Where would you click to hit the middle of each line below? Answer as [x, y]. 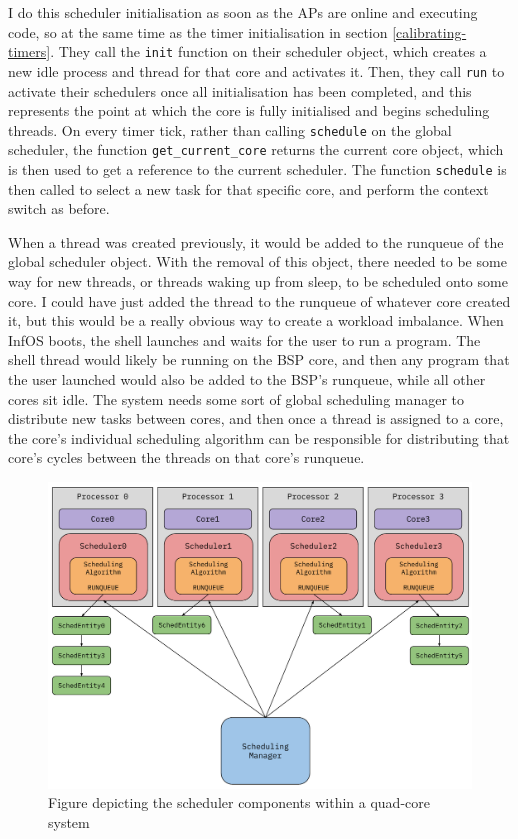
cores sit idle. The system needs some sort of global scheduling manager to [236, 398]
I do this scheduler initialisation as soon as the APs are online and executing [243, 12]
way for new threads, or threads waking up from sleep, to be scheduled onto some [258, 281]
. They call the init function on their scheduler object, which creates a [268, 51]
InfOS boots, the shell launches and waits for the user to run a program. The [244, 339]
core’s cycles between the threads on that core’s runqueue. [186, 457]
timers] [29, 51]
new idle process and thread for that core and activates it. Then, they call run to [256, 70]
